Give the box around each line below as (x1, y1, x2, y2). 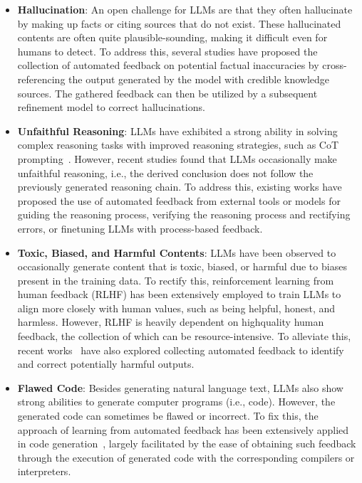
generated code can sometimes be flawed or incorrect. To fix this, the (17, 408, 319, 423)
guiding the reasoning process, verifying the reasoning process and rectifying (17, 207, 351, 222)
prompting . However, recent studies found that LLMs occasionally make (17, 151, 337, 166)
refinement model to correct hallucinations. (17, 100, 205, 115)
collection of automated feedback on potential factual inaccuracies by (17, 58, 319, 73)
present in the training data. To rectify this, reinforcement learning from (17, 272, 334, 287)
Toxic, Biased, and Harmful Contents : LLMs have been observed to (17, 245, 336, 260)
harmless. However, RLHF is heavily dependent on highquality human (17, 314, 324, 329)
